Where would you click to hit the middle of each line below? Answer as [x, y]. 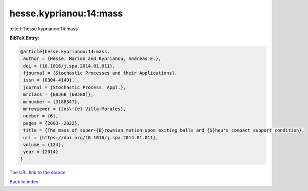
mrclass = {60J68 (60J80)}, [59, 94]
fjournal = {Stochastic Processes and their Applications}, [100, 73]
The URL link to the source [38, 172]
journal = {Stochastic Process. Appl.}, [75, 87]
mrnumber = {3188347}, [52, 102]
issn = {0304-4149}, [49, 80]
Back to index [24, 182]
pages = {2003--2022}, [52, 123]
